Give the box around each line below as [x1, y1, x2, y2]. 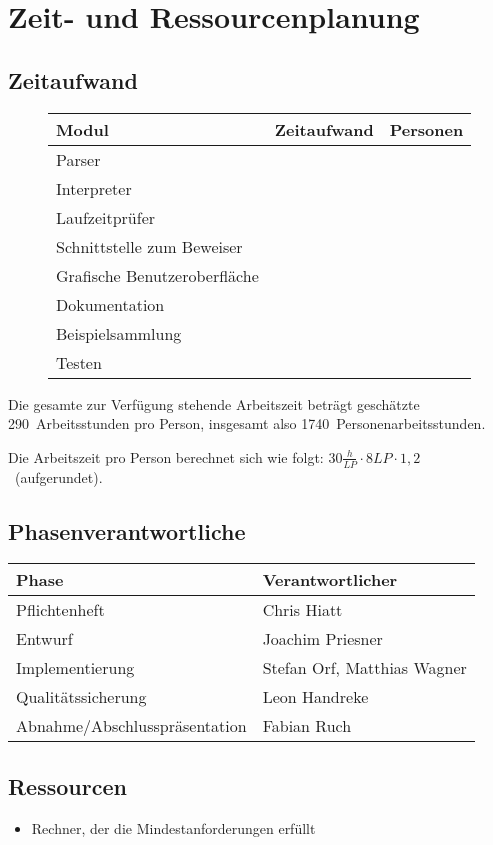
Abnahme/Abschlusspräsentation [16, 714, 247, 738]
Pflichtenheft [16, 598, 105, 622]
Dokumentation [56, 292, 165, 316]
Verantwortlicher [262, 568, 398, 592]
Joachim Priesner [262, 627, 383, 651]
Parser [56, 147, 101, 171]
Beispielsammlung [56, 321, 182, 345]
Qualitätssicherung [16, 685, 147, 709]
